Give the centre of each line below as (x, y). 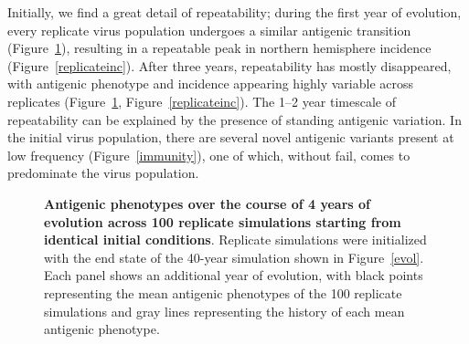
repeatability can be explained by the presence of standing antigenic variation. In (234, 119)
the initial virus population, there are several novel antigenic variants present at (231, 137)
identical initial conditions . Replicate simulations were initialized (235, 240)
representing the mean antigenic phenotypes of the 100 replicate (223, 292)
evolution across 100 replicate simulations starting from (223, 221)
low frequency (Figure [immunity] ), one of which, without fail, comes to (209, 155)
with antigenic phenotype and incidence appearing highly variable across (211, 83)
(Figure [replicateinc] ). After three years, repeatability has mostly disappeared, (229, 65)
